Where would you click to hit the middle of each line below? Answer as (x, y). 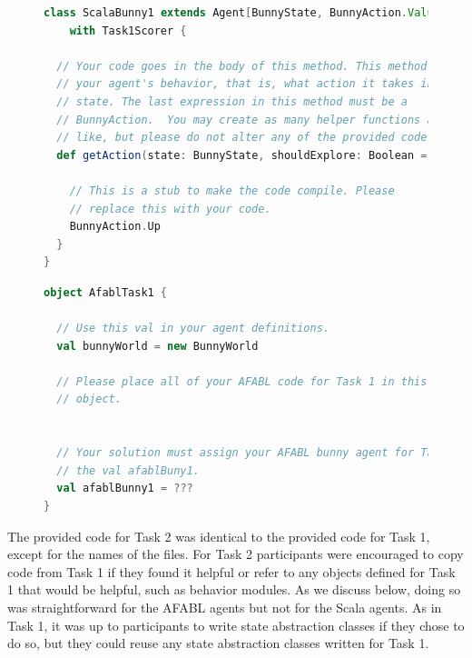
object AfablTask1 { (106, 292)
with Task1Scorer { (128, 30)
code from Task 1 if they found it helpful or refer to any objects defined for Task (231, 571)
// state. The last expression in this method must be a (232, 101)
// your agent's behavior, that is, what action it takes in (245, 84)
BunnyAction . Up (115, 227)
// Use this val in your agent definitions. (193, 329)
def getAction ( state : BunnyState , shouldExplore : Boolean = (242, 155)
